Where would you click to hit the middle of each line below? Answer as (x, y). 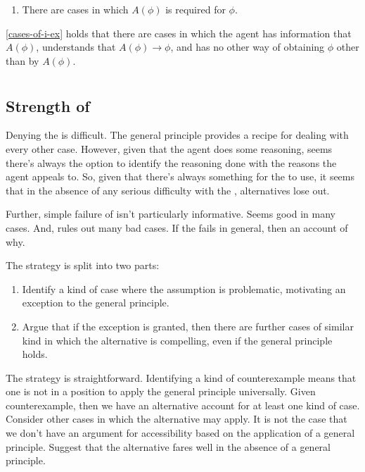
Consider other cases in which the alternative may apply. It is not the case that (177, 419)
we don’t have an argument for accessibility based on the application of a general (180, 433)
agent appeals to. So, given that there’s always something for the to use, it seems (180, 176)
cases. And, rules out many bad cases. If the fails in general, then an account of (177, 227)
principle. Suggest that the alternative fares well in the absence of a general (168, 446)
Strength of (48, 105)
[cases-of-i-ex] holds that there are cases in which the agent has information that (179, 33)
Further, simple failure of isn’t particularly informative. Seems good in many (171, 214)
